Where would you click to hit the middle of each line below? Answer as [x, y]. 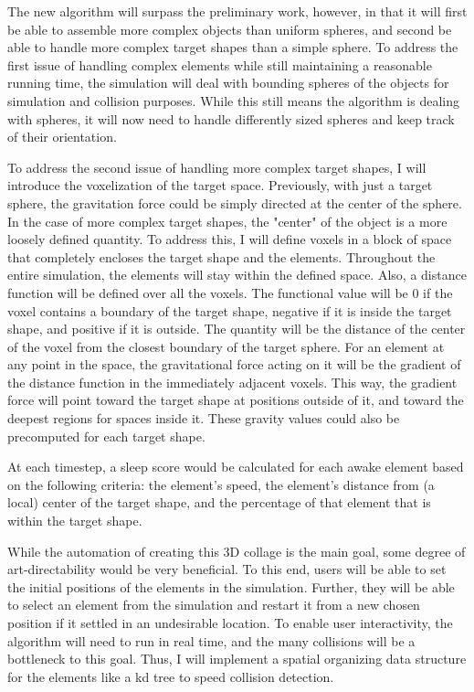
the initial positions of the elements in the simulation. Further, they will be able [231, 586]
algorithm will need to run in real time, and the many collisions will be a [211, 640]
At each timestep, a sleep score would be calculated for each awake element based [236, 467]
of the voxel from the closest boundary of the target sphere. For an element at [226, 346]
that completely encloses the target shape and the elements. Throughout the [221, 256]
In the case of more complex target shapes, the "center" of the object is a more [227, 221]
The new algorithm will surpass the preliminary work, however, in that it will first [237, 11]
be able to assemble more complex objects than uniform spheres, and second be [230, 29]
